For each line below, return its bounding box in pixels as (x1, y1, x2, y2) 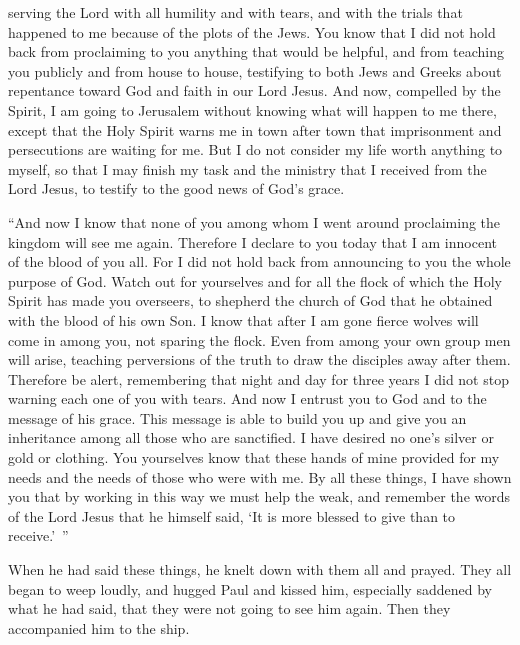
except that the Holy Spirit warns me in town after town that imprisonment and (8, 119, 502, 140)
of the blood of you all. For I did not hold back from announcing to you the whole (8, 251, 511, 272)
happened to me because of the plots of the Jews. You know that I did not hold (8, 21, 496, 42)
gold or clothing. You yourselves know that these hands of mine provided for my (8, 447, 500, 468)
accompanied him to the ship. (8, 617, 190, 638)
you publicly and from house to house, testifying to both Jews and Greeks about (8, 60, 502, 81)
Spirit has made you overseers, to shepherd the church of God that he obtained (8, 290, 493, 311)
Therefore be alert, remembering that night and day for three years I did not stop (8, 368, 509, 389)
